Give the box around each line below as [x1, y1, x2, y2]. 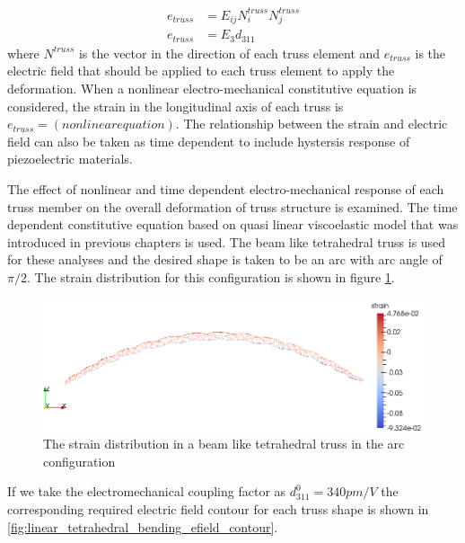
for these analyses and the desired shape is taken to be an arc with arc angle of [7, 250, 443, 269]
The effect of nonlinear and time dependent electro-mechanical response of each [7, 179, 444, 198]
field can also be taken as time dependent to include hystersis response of [7, 131, 410, 150]
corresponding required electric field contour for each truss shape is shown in [7, 500, 429, 518]
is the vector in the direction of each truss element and [78, 43, 381, 62]
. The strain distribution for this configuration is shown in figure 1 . [26, 267, 395, 286]
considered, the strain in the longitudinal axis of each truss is [7, 96, 344, 115]
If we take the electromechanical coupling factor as [7, 482, 286, 501]
